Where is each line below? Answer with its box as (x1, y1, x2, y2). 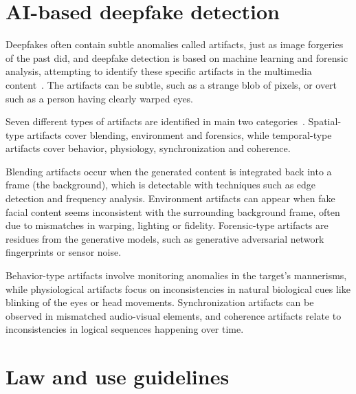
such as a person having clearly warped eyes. (5, 91, 194, 105)
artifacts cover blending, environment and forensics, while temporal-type (27, 127, 332, 142)
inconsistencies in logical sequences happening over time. (5, 322, 244, 336)
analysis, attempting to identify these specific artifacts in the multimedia (5, 64, 312, 78)
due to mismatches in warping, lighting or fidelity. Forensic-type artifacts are (5, 218, 329, 232)
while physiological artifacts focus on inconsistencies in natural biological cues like (5, 281, 351, 296)
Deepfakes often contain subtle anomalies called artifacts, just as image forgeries (5, 37, 344, 52)
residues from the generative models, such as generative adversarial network (5, 231, 324, 245)
